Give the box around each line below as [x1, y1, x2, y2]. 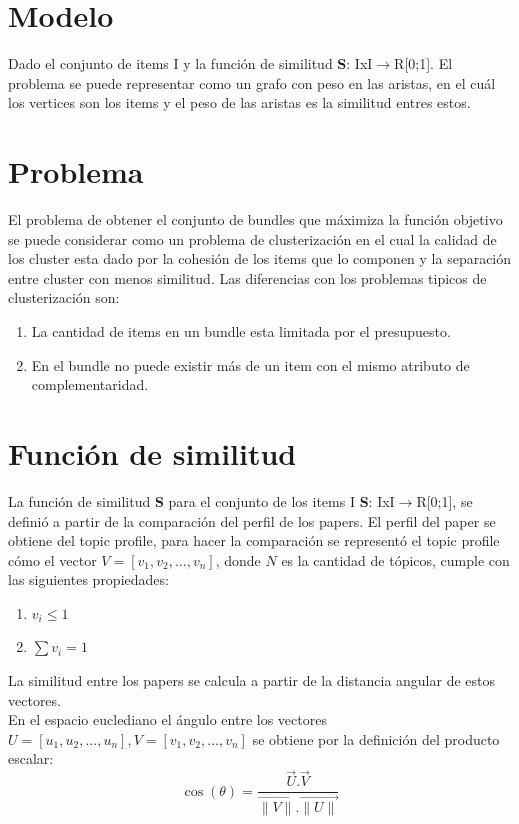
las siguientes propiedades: [8, 569, 169, 590]
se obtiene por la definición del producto [252, 728, 500, 749]
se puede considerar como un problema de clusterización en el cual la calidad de [8, 228, 497, 249]
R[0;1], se [416, 490, 473, 511]
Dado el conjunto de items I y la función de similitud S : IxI [8, 53, 373, 74]
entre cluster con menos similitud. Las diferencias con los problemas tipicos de [8, 267, 487, 288]
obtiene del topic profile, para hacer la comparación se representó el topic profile [8, 530, 500, 551]
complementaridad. [31, 374, 149, 395]
